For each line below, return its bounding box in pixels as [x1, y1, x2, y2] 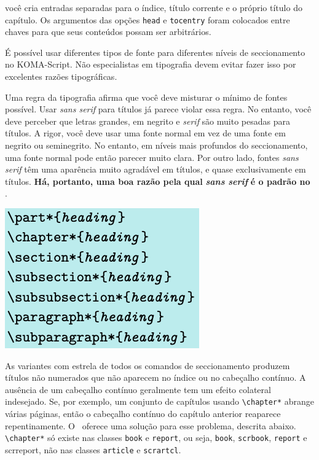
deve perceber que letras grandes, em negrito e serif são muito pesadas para [5, 114, 290, 127]
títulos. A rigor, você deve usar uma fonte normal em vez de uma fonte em [5, 127, 286, 139]
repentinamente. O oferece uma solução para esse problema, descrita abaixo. [5, 419, 296, 432]
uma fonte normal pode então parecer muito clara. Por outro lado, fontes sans [5, 150, 299, 163]
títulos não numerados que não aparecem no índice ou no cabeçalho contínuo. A [5, 371, 306, 384]
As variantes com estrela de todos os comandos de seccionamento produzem [5, 359, 290, 372]
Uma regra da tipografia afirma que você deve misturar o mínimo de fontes [5, 90, 288, 103]
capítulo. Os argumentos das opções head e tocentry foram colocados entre [5, 13, 290, 26]
